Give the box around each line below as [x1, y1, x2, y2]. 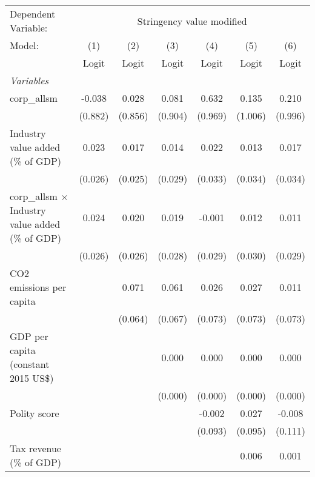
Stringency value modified [137, 13, 247, 28]
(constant [10, 357, 50, 371]
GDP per [10, 329, 48, 343]
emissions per [10, 280, 67, 294]
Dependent [10, 7, 56, 21]
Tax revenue [10, 441, 61, 455]
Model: [10, 38, 39, 52]
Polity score [10, 406, 59, 420]
